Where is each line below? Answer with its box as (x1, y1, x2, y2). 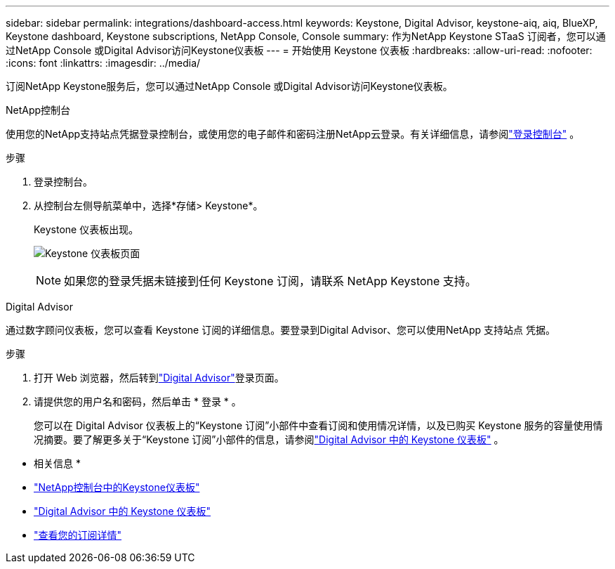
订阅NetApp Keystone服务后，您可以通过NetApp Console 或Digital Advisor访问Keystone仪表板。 (6, 80, 453, 92)
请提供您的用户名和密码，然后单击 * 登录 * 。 (34, 395, 242, 407)
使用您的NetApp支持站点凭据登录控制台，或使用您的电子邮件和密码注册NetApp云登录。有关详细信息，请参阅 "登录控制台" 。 (6, 128, 580, 140)
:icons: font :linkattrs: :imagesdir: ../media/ (6, 57, 201, 69)
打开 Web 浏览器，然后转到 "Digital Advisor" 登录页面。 (34, 372, 284, 384)
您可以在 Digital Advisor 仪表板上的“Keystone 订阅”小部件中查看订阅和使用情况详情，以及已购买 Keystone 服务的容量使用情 (34, 419, 603, 431)
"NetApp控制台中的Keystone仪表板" (34, 481, 200, 493)
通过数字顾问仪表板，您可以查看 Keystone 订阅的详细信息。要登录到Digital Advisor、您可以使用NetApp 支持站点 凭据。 (6, 324, 556, 336)
